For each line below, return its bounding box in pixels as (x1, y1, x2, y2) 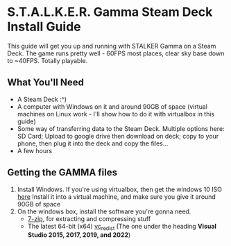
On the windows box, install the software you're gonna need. (17, 207, 191, 216)
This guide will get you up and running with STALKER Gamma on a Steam (7, 42, 216, 50)
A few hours (17, 146, 53, 155)
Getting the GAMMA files (7, 167, 118, 179)
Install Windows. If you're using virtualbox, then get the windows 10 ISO (17, 185, 222, 193)
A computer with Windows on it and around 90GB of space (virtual (17, 102, 208, 111)
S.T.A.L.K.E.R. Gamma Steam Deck (7, 4, 213, 20)
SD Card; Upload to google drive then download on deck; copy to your (17, 132, 219, 140)
